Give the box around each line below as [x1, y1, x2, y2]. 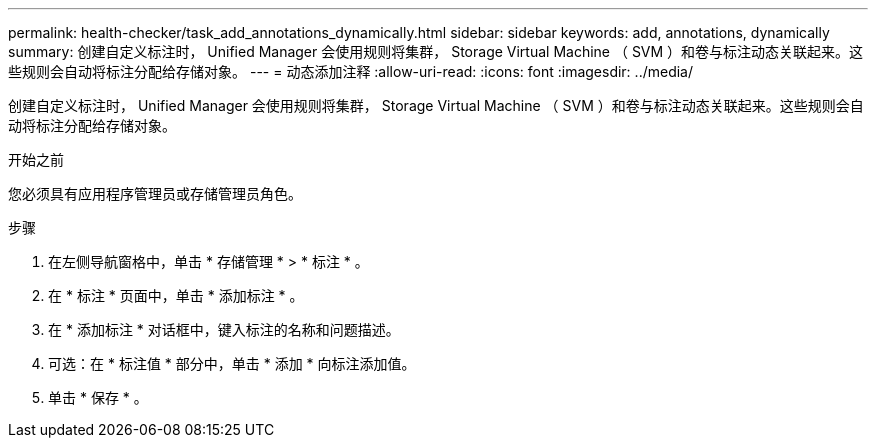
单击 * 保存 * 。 [48, 389, 148, 406]
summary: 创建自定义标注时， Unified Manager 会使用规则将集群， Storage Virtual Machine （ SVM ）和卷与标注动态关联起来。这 [8, 43, 864, 60]
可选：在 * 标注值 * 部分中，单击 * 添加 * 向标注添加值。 [48, 355, 416, 372]
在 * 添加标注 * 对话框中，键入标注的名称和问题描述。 [48, 321, 400, 338]
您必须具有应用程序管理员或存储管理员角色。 [8, 185, 302, 202]
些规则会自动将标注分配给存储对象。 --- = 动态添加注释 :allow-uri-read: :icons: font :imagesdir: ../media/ [8, 63, 694, 80]
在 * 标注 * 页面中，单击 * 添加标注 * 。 [48, 287, 304, 304]
